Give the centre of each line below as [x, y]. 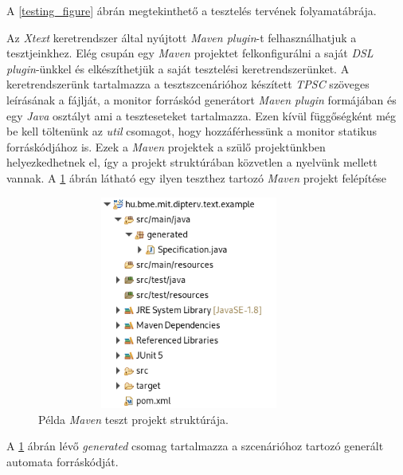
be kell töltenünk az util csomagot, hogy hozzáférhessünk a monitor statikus [192, 131]
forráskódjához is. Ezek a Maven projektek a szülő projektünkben [166, 146]
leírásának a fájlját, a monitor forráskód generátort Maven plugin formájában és [201, 99]
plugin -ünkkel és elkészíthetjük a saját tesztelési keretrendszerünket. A [178, 68]
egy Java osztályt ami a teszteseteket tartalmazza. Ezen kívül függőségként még [201, 115]
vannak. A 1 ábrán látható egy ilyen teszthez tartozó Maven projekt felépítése [197, 177]
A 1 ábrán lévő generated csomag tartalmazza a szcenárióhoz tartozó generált [195, 446]
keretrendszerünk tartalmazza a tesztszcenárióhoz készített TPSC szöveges [188, 84]
